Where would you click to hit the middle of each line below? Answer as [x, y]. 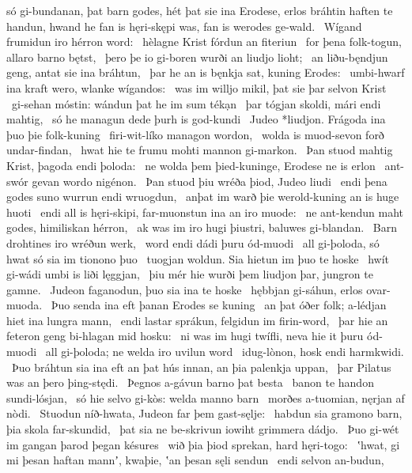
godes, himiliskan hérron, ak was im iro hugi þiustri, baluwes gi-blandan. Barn [202, 227]
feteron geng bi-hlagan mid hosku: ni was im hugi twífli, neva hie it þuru [185, 336]
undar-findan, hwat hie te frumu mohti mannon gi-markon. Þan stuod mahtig [200, 150]
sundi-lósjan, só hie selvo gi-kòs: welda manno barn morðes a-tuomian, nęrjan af [206, 397]
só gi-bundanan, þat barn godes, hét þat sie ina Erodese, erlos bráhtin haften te [200, 10]
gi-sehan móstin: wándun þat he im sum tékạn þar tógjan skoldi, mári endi [196, 103]
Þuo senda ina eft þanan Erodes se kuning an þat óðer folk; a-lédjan [219, 305]
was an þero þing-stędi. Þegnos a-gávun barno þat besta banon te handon [190, 382]
